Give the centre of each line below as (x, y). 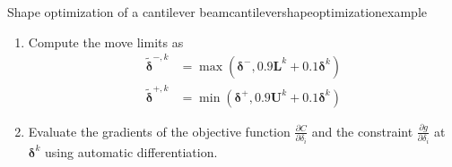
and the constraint (362, 131)
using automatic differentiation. (131, 151)
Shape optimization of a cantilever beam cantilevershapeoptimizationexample (217, 12)
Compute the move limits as (106, 42)
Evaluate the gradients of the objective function (159, 131)
